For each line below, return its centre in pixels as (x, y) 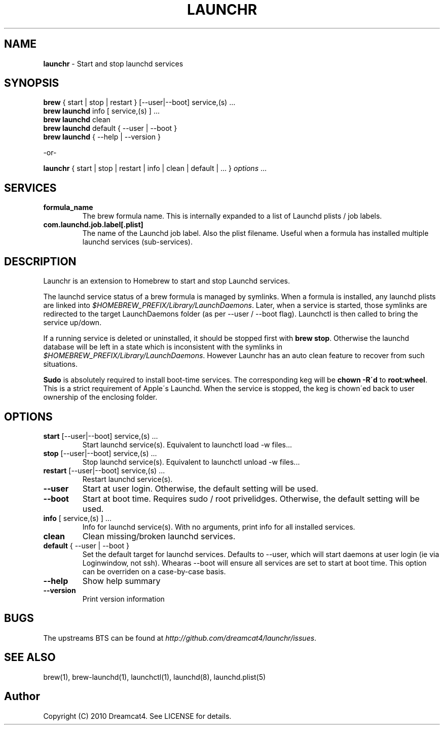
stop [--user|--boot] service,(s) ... (100, 453)
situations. (60, 364)
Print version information (123, 599)
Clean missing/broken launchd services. (159, 536)
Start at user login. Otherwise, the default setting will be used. (200, 488)
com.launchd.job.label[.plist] (93, 225)
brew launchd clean (77, 120)
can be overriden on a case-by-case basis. (154, 571)
